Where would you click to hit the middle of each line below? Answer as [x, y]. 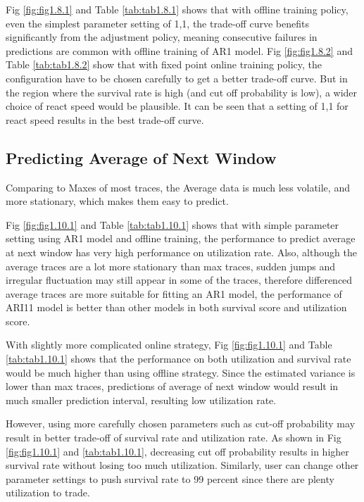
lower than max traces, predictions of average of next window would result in [172, 386]
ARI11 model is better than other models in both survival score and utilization [176, 307]
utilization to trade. [48, 492]
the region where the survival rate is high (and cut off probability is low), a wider [182, 92]
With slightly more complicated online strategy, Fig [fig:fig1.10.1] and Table [169, 345]
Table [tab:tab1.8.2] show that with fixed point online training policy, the [164, 64]
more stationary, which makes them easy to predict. [117, 201]
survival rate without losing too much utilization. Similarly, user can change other [182, 465]
